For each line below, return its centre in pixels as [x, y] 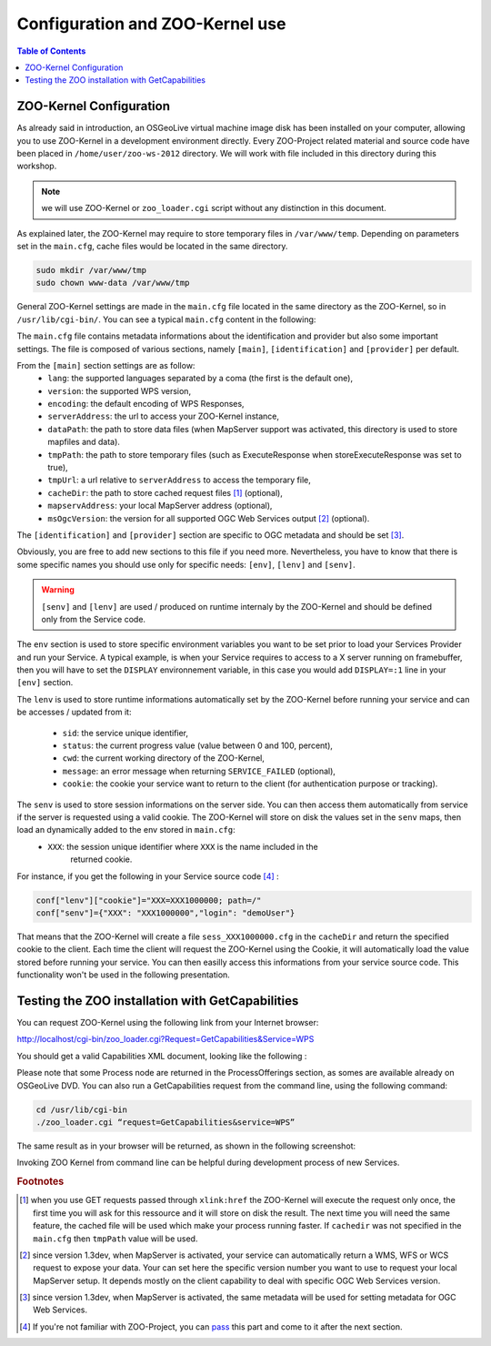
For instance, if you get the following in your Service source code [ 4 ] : [148, 876]
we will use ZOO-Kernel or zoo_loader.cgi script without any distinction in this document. [214, 208]
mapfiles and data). [84, 442]
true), [58, 468]
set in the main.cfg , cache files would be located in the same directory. [152, 246]
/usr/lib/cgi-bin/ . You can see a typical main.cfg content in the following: [166, 319]
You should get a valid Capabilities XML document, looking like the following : [162, 1056]
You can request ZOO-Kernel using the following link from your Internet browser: [168, 1022]
